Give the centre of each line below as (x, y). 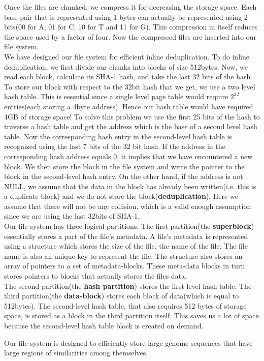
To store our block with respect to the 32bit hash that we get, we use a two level (130, 86)
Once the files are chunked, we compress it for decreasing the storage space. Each (130, 7)
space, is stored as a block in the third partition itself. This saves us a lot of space (131, 315)
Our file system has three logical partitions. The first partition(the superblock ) (129, 226)
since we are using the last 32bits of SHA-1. (72, 216)
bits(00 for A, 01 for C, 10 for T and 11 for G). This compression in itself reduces (131, 27)
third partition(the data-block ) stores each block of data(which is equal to (122, 296)
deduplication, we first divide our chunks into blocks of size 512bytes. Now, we (126, 66)
